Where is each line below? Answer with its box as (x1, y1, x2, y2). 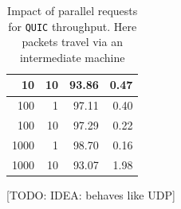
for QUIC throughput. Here (8, 17, 137, 34)
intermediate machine (19, 48, 125, 65)
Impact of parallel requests (7, 2, 138, 18)
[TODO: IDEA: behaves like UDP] (6, 186, 175, 203)
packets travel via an (22, 33, 123, 50)
